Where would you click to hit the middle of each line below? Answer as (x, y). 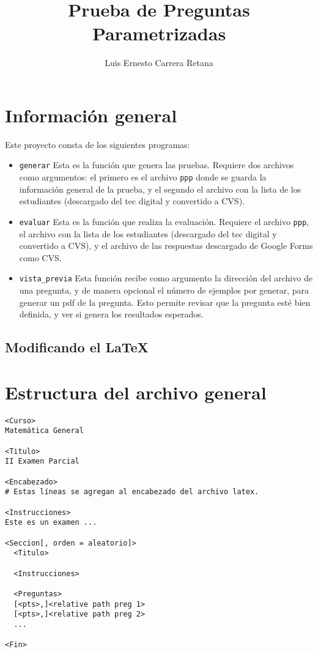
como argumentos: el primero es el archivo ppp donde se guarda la (143, 177)
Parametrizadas (159, 33)
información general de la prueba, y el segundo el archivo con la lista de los (160, 189)
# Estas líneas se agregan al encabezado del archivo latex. (132, 492)
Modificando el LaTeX (77, 347)
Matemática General (44, 431)
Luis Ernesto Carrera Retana (159, 63)
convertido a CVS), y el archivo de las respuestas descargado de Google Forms (166, 246)
